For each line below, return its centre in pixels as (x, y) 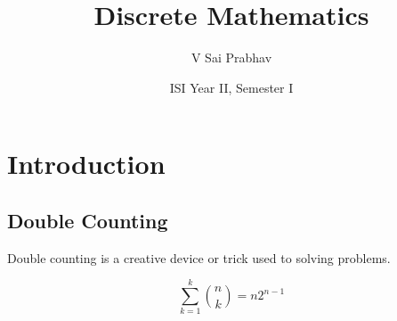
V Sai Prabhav (231, 58)
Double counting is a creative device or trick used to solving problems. (199, 257)
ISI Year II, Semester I (231, 87)
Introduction (86, 164)
